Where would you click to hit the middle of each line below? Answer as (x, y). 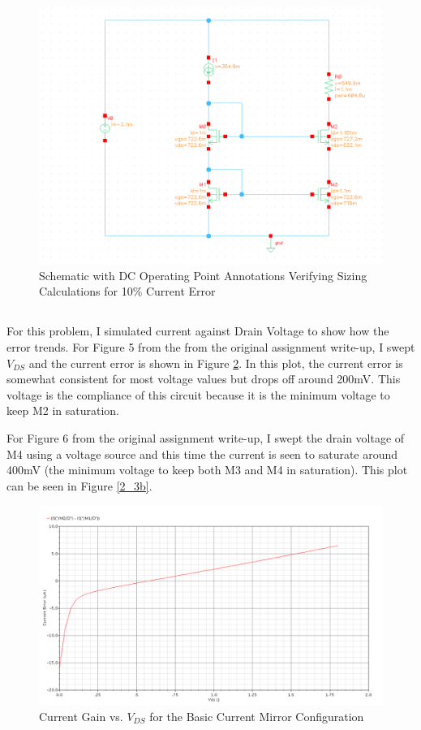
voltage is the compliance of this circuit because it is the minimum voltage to (198, 394)
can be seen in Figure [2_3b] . (79, 485)
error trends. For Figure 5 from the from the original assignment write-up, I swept (211, 346)
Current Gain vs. (81, 716)
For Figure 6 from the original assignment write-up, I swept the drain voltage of (206, 437)
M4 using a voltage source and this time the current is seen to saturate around (202, 454)
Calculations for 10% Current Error (127, 291)
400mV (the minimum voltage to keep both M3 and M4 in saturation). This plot (207, 470)
